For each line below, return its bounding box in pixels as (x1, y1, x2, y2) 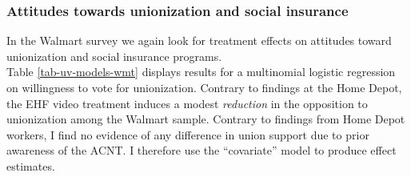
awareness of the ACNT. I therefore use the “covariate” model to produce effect (6, 142, 397, 159)
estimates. (6, 157, 55, 174)
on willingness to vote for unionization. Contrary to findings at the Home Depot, (6, 79, 402, 95)
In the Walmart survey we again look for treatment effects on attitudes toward (6, 32, 392, 49)
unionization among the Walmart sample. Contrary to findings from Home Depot (6, 111, 405, 127)
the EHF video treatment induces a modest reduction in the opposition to (6, 95, 368, 111)
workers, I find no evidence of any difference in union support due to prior (6, 126, 369, 143)
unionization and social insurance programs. (6, 47, 222, 64)
